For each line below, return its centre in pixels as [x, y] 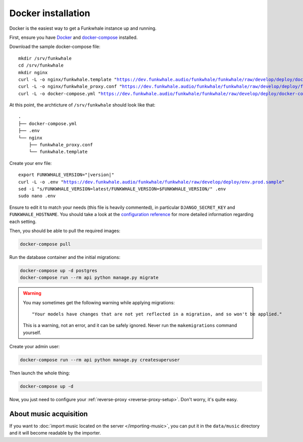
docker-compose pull [45, 244]
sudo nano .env [37, 196]
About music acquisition [48, 414]
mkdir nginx [33, 72]
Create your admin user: [35, 347]
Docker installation [50, 13]
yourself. [32, 333]
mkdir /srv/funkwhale [45, 58]
